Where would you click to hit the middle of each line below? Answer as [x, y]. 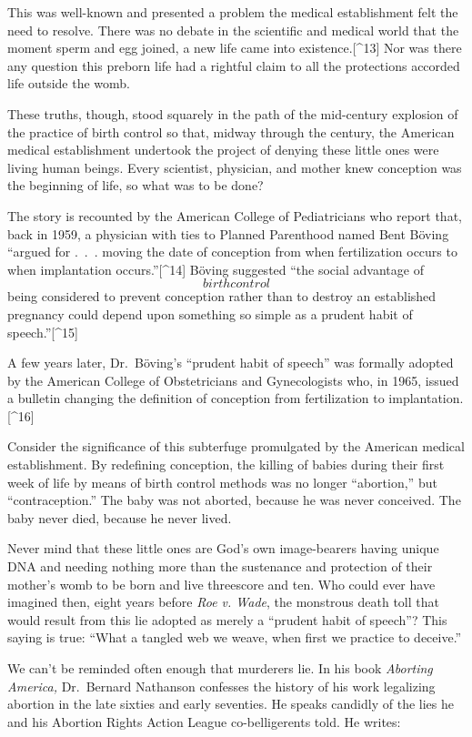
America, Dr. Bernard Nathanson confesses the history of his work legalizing [221, 686]
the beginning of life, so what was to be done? [136, 185]
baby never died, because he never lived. [120, 517]
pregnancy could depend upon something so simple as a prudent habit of [210, 313]
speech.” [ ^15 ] [43, 332]
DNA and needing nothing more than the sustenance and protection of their [220, 566]
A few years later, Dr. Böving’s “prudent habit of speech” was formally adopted [231, 363]
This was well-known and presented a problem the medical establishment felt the [233, 12]
